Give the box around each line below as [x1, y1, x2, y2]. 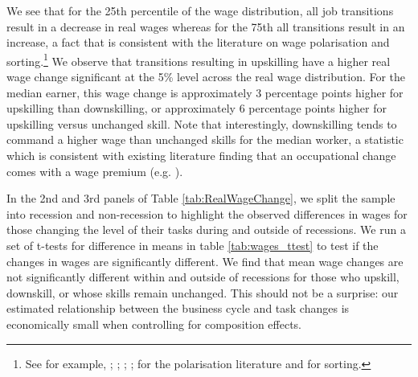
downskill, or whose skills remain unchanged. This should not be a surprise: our [6, 284, 399, 301]
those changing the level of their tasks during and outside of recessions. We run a [6, 221, 406, 238]
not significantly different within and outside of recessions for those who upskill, [6, 268, 400, 285]
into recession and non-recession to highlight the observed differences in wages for [6, 205, 408, 222]
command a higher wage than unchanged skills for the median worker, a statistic [6, 131, 404, 148]
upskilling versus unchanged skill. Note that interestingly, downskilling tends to [6, 115, 397, 132]
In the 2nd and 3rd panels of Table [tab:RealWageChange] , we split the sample [6, 190, 395, 207]
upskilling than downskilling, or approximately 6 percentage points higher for [6, 100, 387, 117]
